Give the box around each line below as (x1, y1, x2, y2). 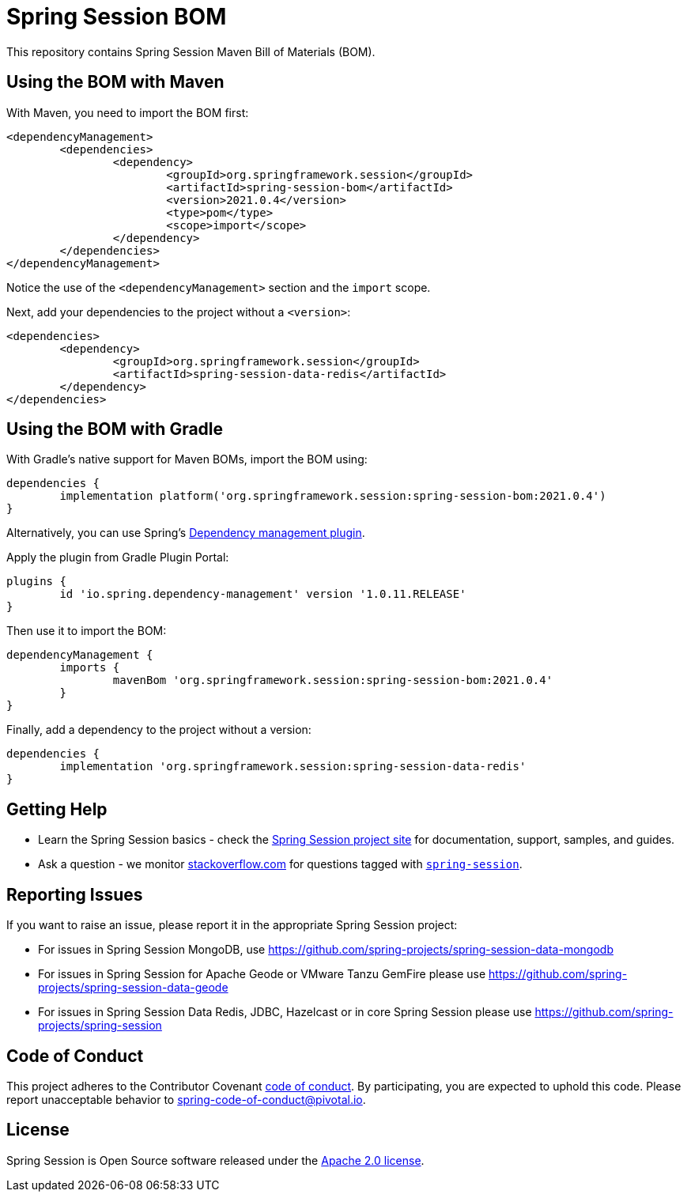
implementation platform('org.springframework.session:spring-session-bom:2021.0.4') (59, 489, 606, 503)
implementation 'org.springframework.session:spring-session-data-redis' (59, 760, 527, 773)
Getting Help (6, 799, 108, 819)
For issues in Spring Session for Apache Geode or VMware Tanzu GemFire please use (38, 967, 486, 981)
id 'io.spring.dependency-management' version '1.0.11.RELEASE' (59, 588, 466, 601)
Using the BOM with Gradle (6, 419, 224, 440)
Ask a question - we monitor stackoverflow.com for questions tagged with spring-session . (38, 857, 523, 871)
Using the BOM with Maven (6, 72, 225, 93)
